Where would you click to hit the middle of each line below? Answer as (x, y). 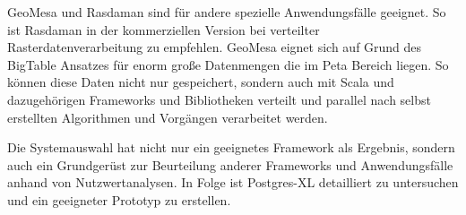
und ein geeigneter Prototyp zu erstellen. (119, 199)
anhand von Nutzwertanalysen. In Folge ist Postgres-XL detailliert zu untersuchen (233, 182)
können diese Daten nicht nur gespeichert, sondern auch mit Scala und (201, 82)
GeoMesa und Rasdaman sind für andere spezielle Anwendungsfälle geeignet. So (227, 12)
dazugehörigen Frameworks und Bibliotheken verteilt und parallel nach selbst (219, 99)
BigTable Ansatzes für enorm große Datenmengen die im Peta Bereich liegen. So (228, 64)
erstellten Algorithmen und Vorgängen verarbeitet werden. (168, 117)
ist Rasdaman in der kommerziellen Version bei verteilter (164, 29)
